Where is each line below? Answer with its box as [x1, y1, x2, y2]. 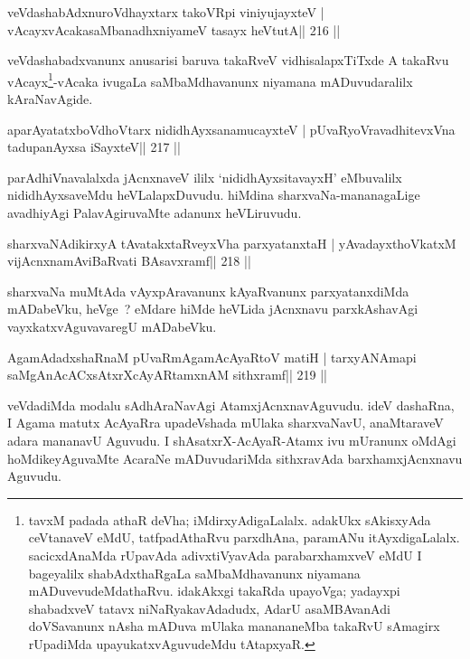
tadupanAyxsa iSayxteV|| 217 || [7, 137, 181, 156]
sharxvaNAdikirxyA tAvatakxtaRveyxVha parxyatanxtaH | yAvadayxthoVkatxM [7, 233, 456, 252]
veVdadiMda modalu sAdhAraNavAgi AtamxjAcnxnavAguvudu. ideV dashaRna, [7, 395, 455, 414]
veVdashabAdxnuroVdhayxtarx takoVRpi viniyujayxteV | [7, 3, 324, 21]
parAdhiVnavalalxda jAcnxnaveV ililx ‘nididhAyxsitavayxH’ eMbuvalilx [7, 167, 402, 186]
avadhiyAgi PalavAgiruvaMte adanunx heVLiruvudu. [7, 203, 302, 221]
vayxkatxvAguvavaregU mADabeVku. [7, 316, 217, 335]
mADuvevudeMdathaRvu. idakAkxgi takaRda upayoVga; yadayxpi [28, 581, 400, 600]
